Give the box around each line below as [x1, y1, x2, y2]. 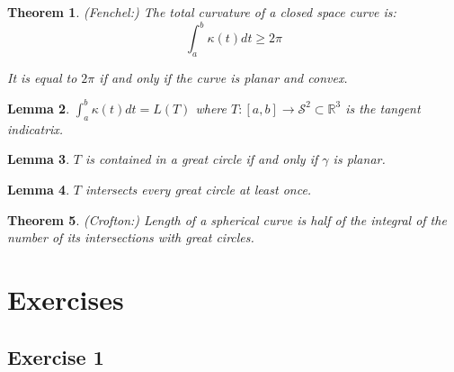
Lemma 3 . [7, 150, 70, 168]
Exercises [7, 280, 124, 317]
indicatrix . [7, 119, 64, 138]
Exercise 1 [7, 342, 104, 370]
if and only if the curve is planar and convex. [99, 68, 348, 86]
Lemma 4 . [7, 179, 70, 198]
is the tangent [345, 98, 421, 117]
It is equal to [7, 68, 77, 86]
